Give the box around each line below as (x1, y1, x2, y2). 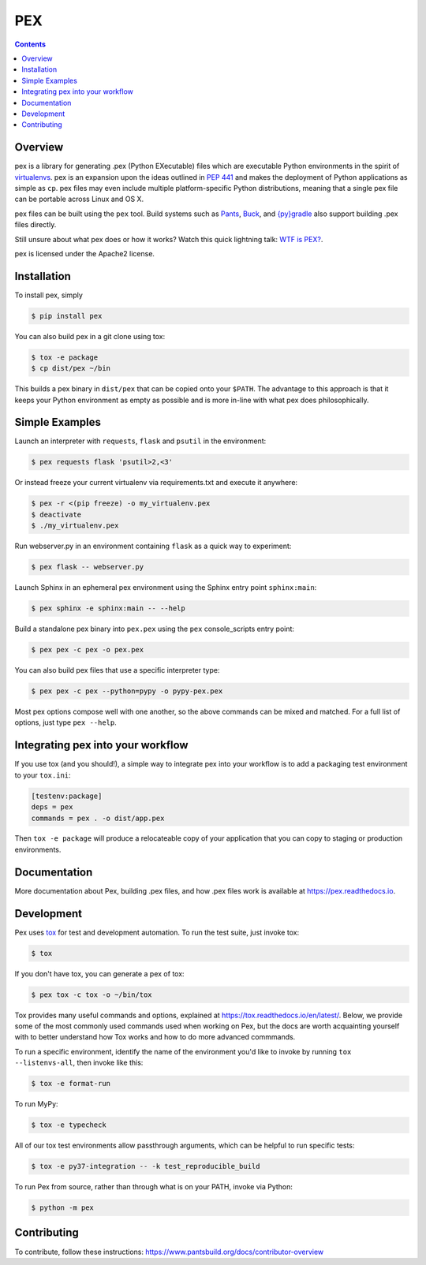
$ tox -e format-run (31, 1079, 110, 1088)
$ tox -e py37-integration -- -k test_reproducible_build (31, 1162, 260, 1171)
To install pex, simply (14, 290, 83, 300)
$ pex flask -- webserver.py (31, 562, 144, 572)
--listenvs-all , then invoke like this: (14, 1058, 144, 1068)
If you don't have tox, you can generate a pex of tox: (14, 968, 185, 978)
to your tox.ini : (14, 770, 71, 780)
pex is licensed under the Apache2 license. (14, 248, 155, 258)
